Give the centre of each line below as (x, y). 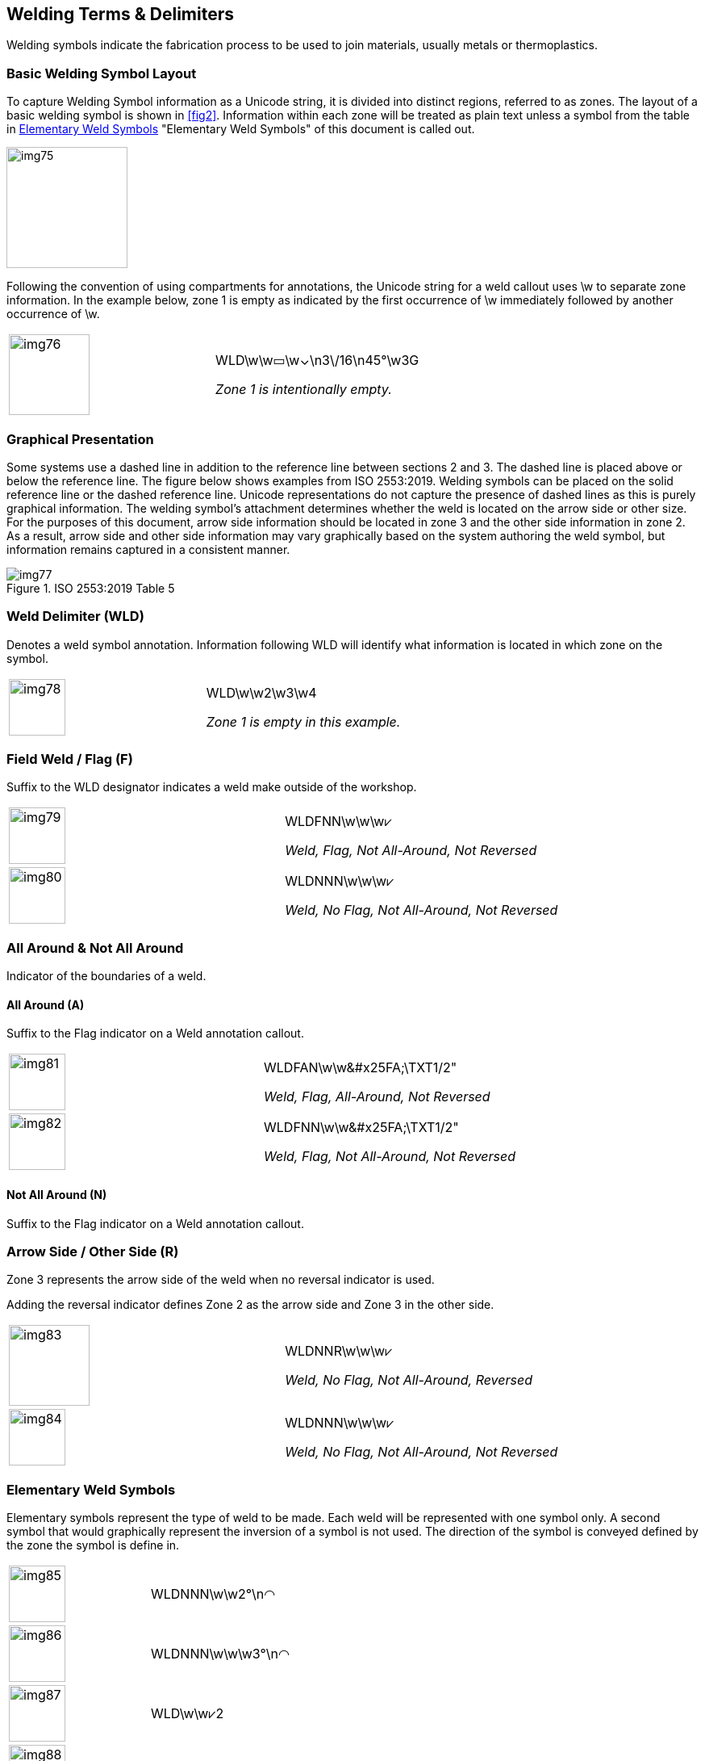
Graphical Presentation (80, 439)
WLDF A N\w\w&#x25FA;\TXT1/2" (361, 1068)
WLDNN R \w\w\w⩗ (339, 1351)
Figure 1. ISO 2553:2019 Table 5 (91, 588)
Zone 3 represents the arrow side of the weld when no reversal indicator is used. (221, 1280)
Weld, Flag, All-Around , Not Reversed (377, 1097)
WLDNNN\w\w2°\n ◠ (213, 1594)
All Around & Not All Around (95, 948)
